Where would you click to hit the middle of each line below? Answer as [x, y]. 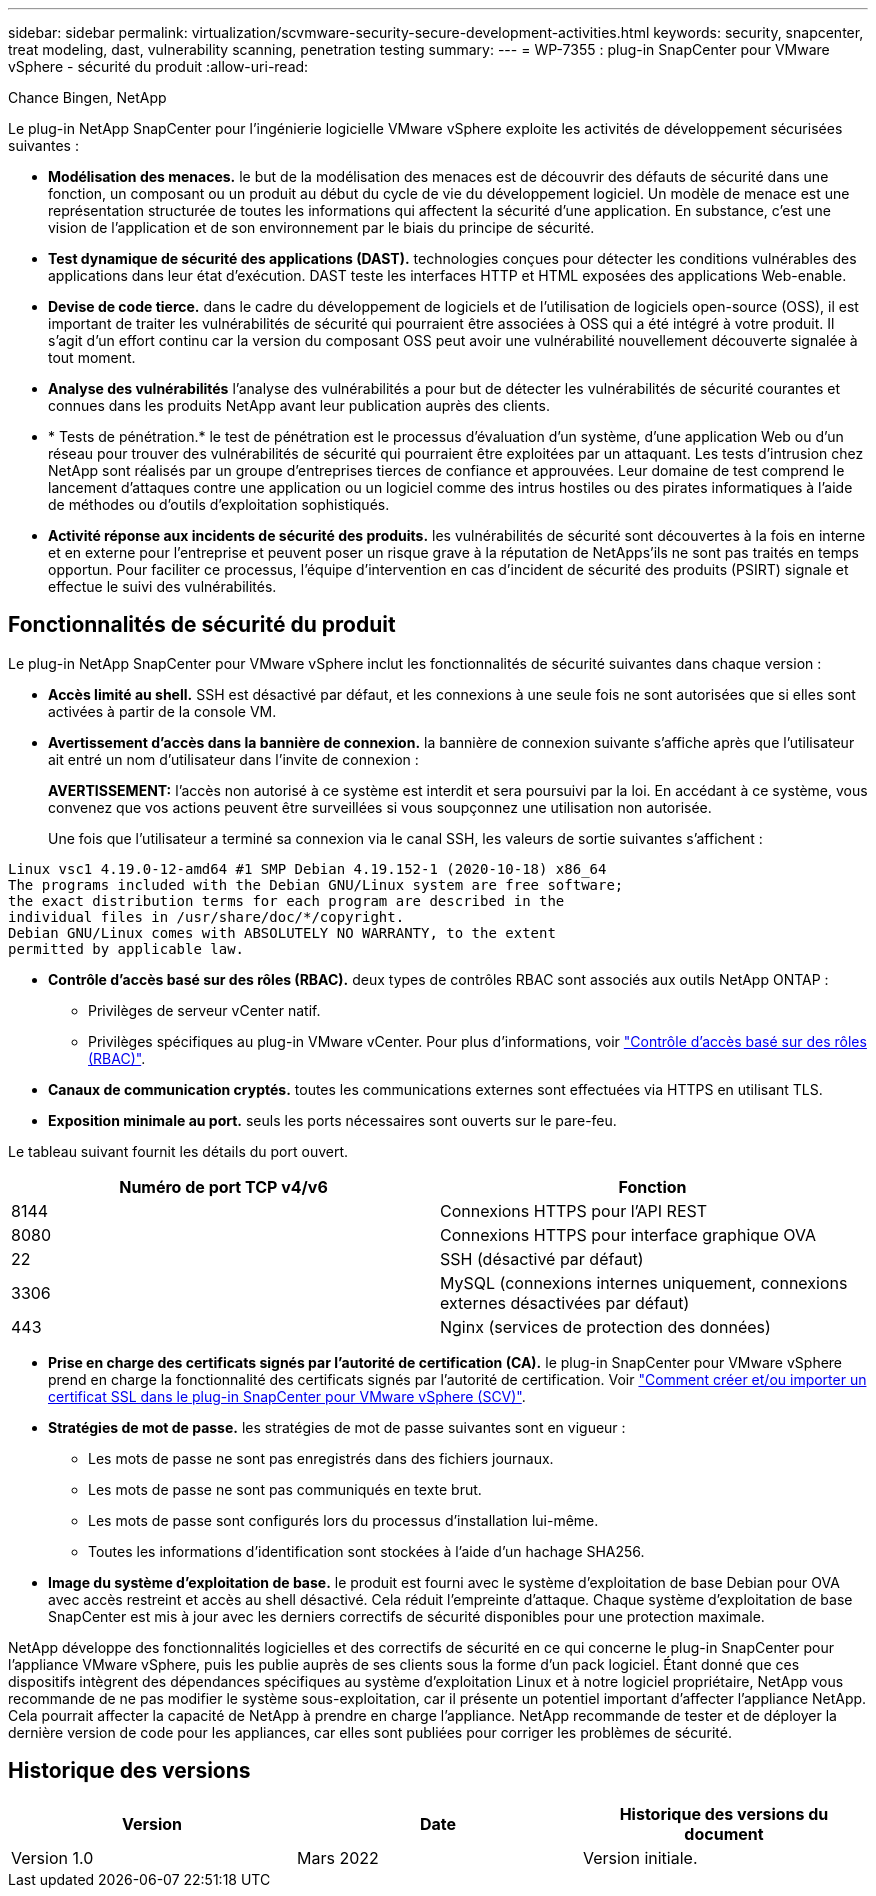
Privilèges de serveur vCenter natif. [204, 1010]
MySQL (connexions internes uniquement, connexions [644, 1282]
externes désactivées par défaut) [565, 1302]
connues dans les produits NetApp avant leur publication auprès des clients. [299, 405]
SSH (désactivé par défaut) [542, 1258]
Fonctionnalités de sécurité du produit [202, 625]
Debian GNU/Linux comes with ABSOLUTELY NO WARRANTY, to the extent [282, 932]
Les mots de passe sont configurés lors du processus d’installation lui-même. [343, 1520]
